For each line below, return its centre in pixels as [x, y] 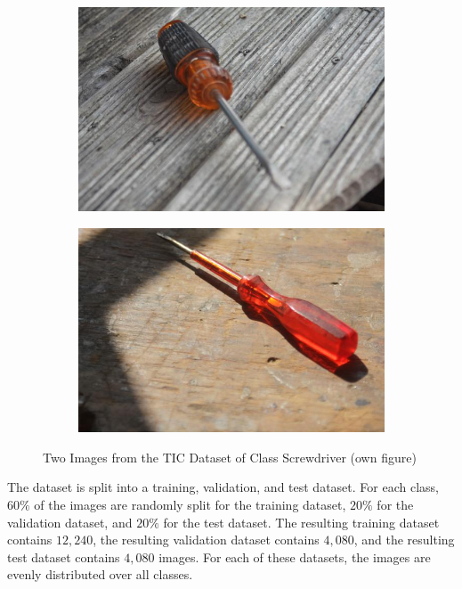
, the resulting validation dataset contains [206, 540]
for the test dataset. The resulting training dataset [301, 522]
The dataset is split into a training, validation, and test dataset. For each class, [223, 487]
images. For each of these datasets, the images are [295, 556]
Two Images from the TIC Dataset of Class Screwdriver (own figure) [230, 457]
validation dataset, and [70, 522]
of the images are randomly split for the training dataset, [190, 505]
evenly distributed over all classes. [100, 574]
